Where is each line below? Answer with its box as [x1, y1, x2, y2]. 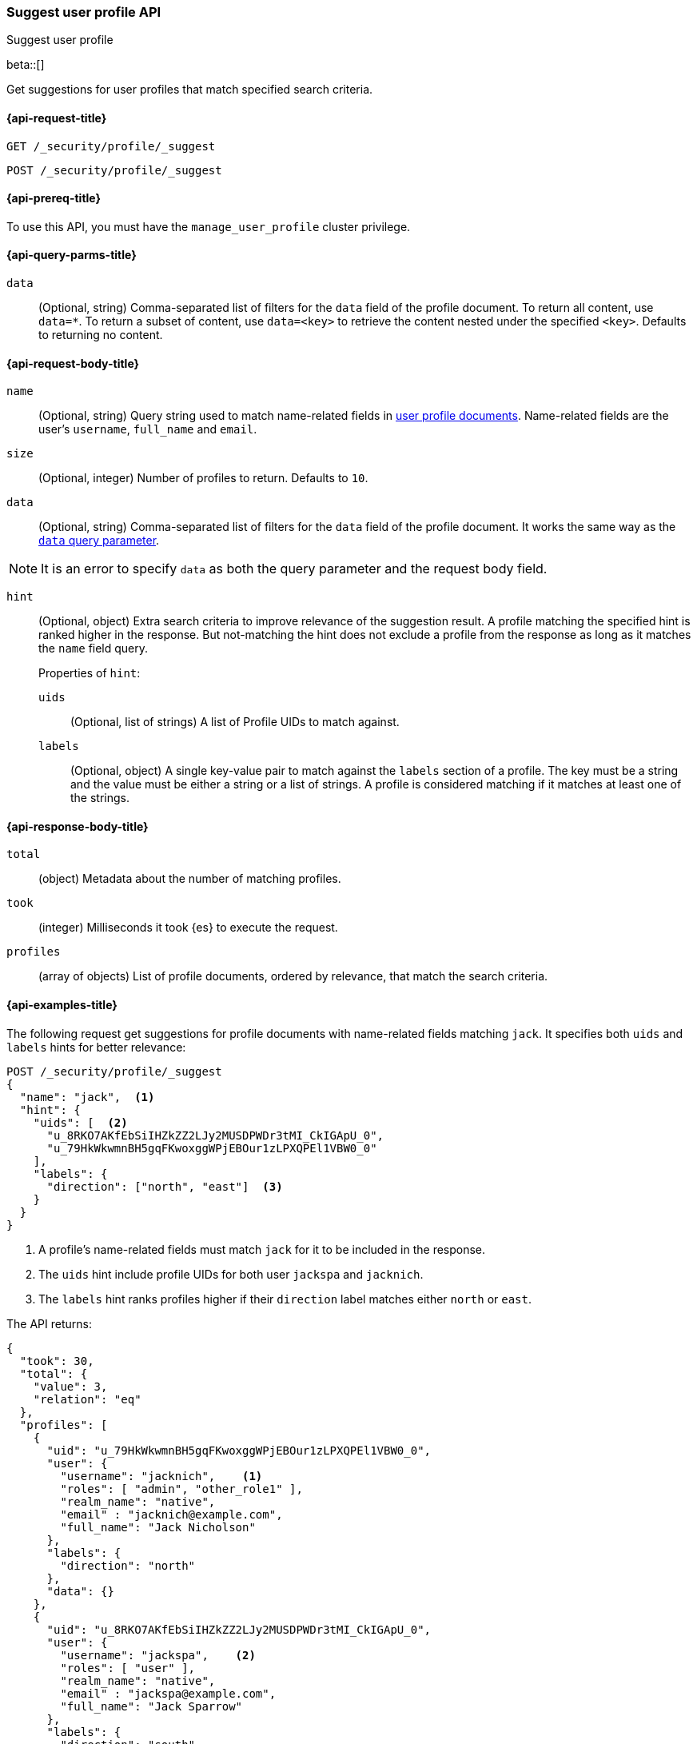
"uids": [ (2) [33, 1115, 128, 1129]
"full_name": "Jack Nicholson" [60, 1520, 256, 1534]
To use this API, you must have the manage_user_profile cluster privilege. [6, 219, 411, 233]
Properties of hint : [38, 666, 141, 680]
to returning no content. [38, 328, 163, 342]
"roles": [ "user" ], [60, 1661, 196, 1674]
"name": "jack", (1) [19, 1090, 155, 1103]
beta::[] [6, 58, 45, 72]
